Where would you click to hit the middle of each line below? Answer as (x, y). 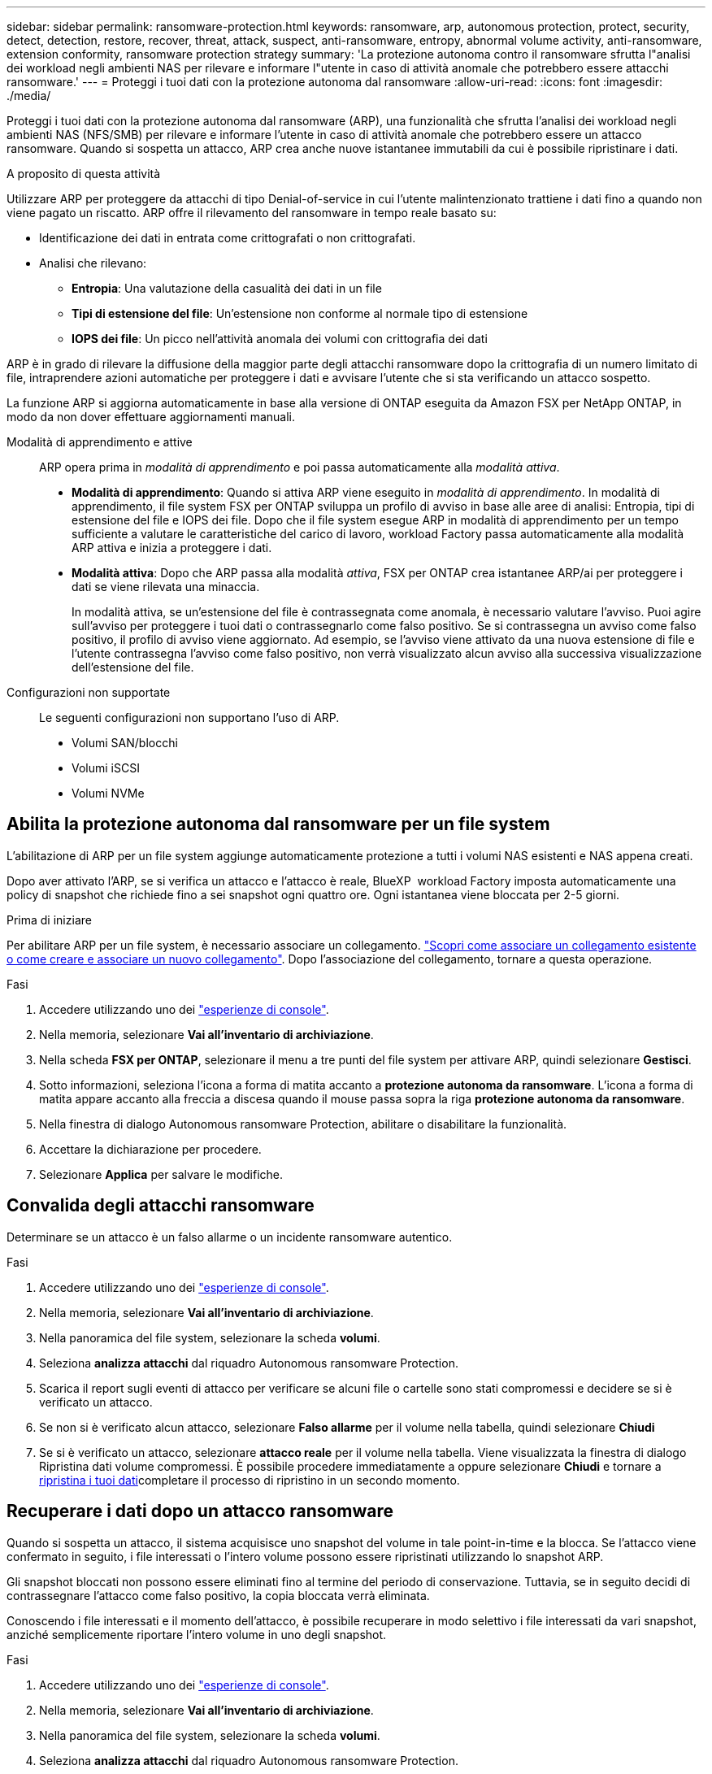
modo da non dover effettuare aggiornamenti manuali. (151, 417)
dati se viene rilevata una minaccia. (166, 587)
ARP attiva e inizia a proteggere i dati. (172, 548)
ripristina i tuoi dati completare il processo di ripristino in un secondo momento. (250, 1480)
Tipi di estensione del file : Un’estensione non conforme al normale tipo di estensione (300, 313)
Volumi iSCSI (106, 768)
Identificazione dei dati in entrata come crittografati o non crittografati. (228, 238)
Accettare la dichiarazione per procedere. (150, 1149)
